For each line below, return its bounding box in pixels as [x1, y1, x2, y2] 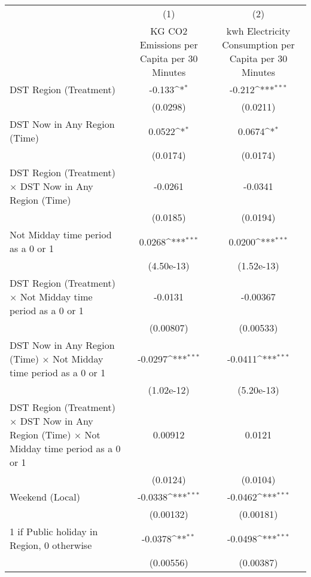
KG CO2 [150, 24, 188, 38]
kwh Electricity [226, 24, 291, 38]
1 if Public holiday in [10, 524, 98, 538]
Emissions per [139, 38, 198, 51]
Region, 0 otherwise [10, 538, 92, 552]
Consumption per [222, 38, 295, 51]
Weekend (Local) [10, 490, 81, 504]
